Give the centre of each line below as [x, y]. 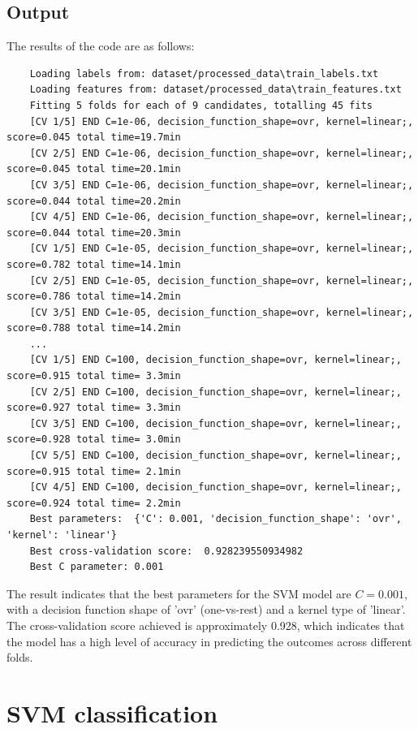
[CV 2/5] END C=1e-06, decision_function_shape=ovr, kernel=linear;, [222, 153]
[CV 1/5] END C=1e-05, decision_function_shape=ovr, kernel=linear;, [222, 249]
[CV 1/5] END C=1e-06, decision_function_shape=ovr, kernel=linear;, [222, 121]
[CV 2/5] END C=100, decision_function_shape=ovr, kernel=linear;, [215, 392]
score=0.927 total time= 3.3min [94, 408]
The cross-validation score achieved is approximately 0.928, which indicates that [206, 625]
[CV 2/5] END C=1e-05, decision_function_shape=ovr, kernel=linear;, [222, 280]
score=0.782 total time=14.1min [94, 264]
